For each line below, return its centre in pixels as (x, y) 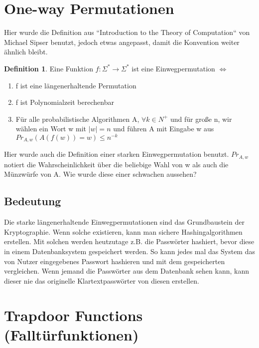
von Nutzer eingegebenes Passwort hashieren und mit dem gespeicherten (115, 261)
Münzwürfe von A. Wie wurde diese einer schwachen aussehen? (100, 174)
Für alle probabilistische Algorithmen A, (77, 119)
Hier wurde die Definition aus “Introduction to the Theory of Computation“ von (127, 32)
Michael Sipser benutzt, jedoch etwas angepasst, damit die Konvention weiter (122, 42)
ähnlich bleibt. (26, 52)
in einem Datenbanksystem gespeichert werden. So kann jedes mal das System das (129, 251)
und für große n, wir (201, 119)
